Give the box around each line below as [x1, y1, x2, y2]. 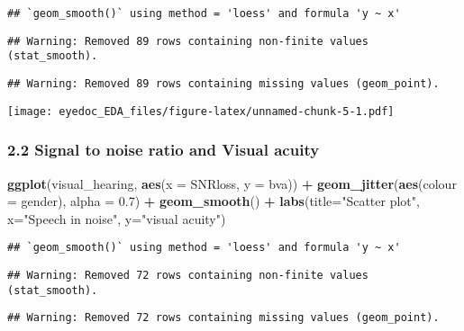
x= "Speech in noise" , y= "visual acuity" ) [7, 209, 226, 228]
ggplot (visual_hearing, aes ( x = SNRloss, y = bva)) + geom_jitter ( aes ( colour [7, 174, 457, 192]
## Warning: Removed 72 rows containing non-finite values [7, 268, 368, 282]
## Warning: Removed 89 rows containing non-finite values [7, 34, 368, 48]
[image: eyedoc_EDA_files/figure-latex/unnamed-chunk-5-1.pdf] [7, 104, 395, 118]
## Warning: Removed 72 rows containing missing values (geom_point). [7, 311, 440, 325]
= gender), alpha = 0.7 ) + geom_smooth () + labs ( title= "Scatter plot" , [7, 192, 420, 210]
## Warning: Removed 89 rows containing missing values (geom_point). [7, 76, 440, 90]
